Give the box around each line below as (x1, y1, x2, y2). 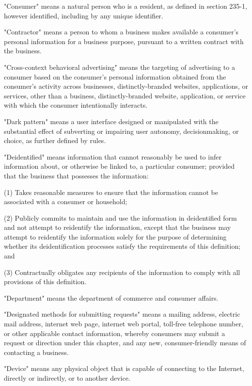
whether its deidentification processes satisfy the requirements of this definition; (4, 241, 241, 251)
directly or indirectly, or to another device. (4, 373, 130, 383)
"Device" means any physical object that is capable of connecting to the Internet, (4, 363, 244, 373)
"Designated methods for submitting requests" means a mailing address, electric (4, 309, 240, 319)
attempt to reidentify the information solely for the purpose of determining (4, 231, 227, 241)
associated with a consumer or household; (4, 196, 127, 207)
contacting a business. (4, 347, 69, 357)
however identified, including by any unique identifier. (4, 10, 163, 20)
